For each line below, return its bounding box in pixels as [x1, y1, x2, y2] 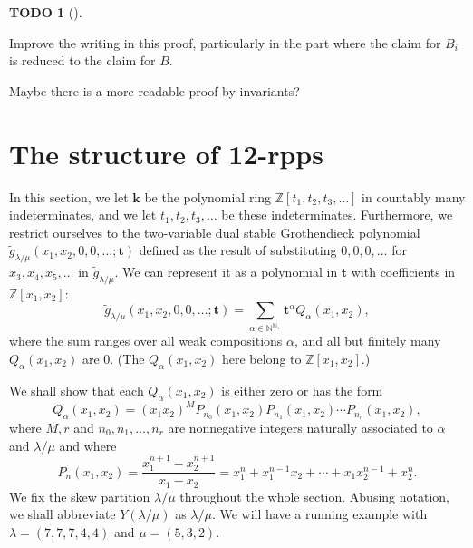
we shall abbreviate [9, 504, 116, 524]
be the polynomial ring [144, 187, 272, 206]
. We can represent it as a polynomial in [114, 262, 338, 281]
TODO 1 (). [9, 3, 82, 21]
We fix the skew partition [9, 486, 150, 505]
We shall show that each [9, 380, 144, 399]
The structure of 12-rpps [9, 134, 323, 171]
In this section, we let [9, 187, 129, 206]
